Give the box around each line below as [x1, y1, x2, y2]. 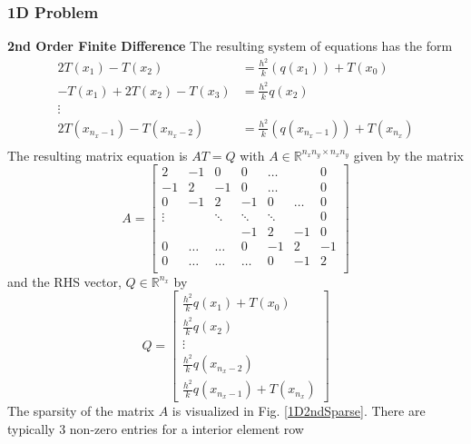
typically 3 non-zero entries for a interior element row [7, 419, 304, 439]
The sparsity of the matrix [7, 401, 155, 420]
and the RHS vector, [7, 271, 122, 291]
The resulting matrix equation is [7, 145, 188, 164]
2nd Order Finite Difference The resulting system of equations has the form [7, 36, 453, 55]
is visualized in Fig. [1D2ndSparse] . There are [172, 401, 426, 420]
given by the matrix [353, 145, 464, 164]
